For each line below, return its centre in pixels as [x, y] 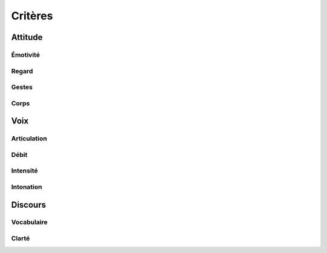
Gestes [22, 87]
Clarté [21, 238]
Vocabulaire [29, 222]
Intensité [25, 171]
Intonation [27, 186]
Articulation [29, 139]
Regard [22, 71]
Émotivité [26, 54]
